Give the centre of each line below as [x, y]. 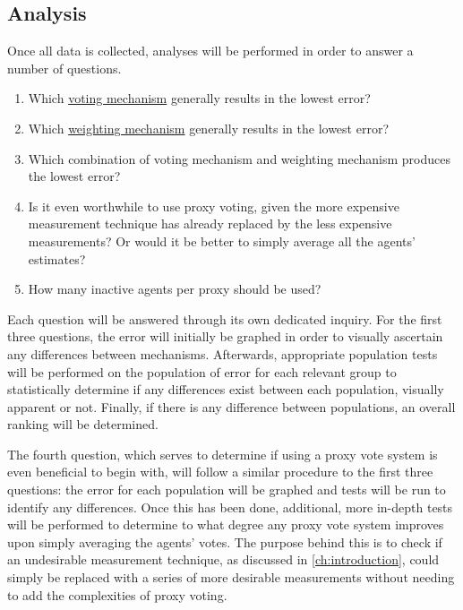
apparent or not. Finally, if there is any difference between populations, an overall [231, 406]
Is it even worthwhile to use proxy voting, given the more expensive [214, 206]
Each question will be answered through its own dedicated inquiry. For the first [225, 318]
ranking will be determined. [83, 424]
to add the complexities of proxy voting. [117, 594]
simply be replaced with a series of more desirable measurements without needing [231, 577]
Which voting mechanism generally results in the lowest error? [199, 98]
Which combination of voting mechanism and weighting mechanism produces [240, 158]
